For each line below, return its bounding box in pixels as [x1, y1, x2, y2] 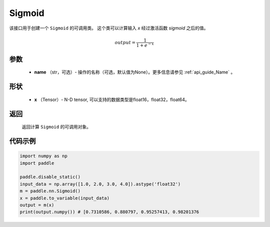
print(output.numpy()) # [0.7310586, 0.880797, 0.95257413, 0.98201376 [19, 209, 199, 215]
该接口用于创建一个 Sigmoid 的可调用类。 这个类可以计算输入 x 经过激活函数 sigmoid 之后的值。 [9, 25, 208, 31]
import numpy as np [19, 153, 67, 159]
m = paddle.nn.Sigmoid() [19, 188, 81, 194]
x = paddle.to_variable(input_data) [19, 195, 110, 201]
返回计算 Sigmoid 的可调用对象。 [21, 124, 91, 130]
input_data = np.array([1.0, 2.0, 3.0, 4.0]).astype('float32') [19, 181, 181, 187]
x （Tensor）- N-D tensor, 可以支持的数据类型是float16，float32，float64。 [34, 96, 189, 102]
